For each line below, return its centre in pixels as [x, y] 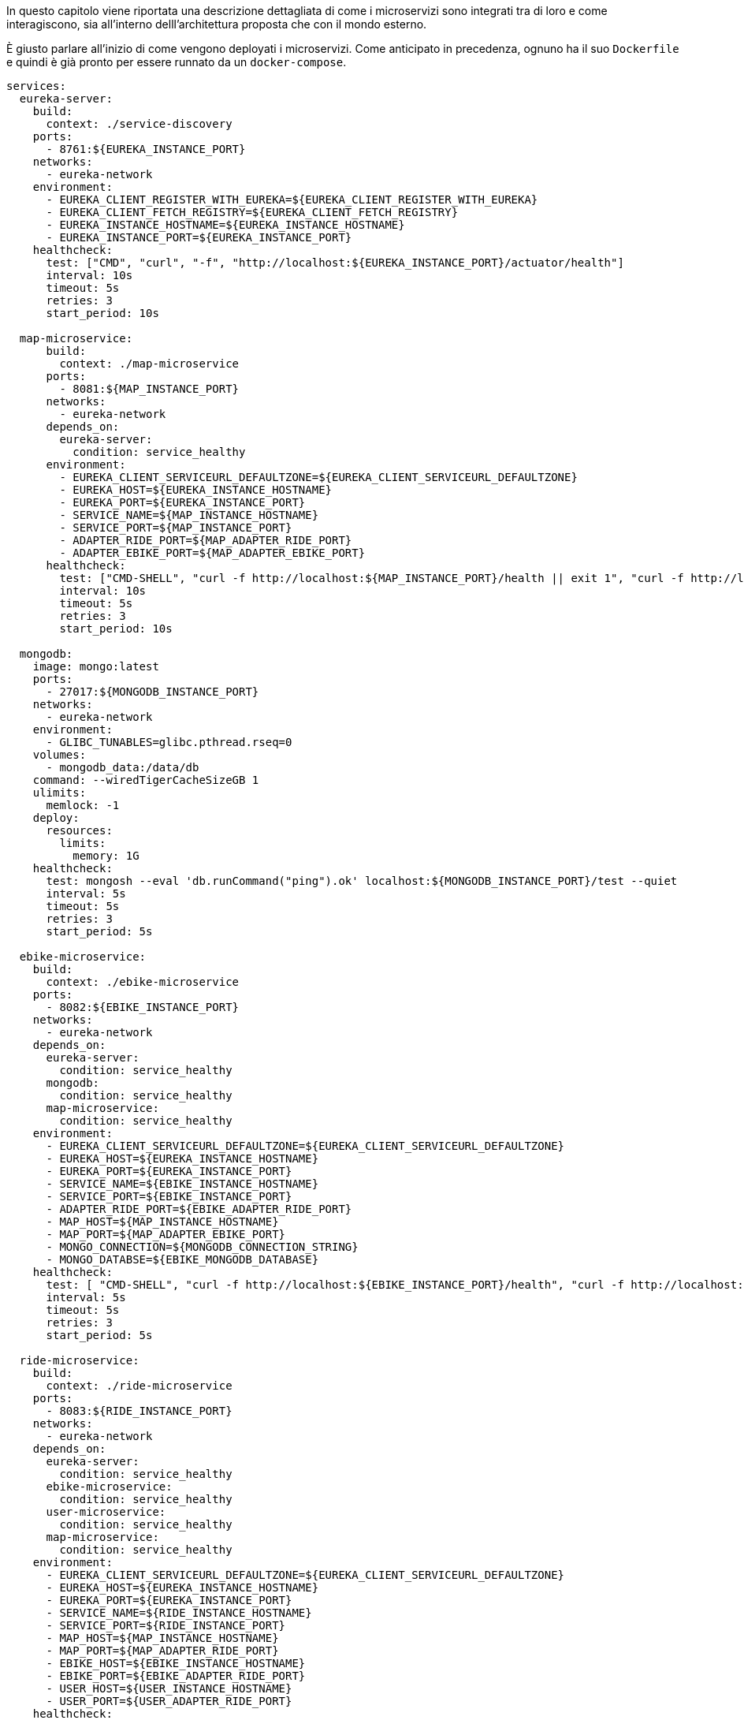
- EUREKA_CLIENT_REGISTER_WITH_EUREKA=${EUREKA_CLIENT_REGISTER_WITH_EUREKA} [292, 200]
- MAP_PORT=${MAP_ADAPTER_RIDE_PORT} [162, 1651]
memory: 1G [106, 856]
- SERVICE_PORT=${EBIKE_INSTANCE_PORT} [169, 1196]
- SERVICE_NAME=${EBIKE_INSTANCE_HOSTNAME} [182, 1184]
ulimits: [60, 793]
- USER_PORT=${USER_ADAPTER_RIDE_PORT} [169, 1701]
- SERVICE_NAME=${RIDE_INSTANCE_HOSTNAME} [179, 1613]
